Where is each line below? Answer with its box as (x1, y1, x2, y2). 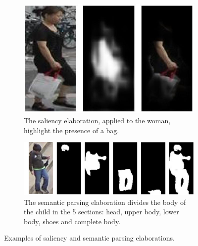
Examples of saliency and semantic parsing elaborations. (4, 233, 175, 243)
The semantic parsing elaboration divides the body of (24, 197, 186, 207)
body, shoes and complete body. (24, 216, 121, 226)
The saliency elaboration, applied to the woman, (24, 115, 171, 125)
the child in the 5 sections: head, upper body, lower (24, 206, 179, 217)
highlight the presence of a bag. (24, 125, 119, 135)
